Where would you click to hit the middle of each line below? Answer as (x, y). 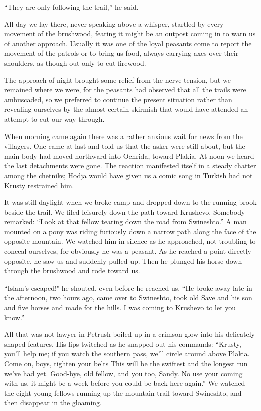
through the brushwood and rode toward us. (72, 271)
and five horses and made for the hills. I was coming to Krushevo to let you (120, 307)
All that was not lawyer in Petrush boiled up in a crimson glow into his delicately (129, 334)
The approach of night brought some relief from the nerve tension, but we (117, 80)
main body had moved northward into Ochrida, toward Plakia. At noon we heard (129, 155)
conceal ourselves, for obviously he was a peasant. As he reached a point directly (128, 251)
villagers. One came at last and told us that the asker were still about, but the (125, 146)
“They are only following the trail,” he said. (71, 7)
